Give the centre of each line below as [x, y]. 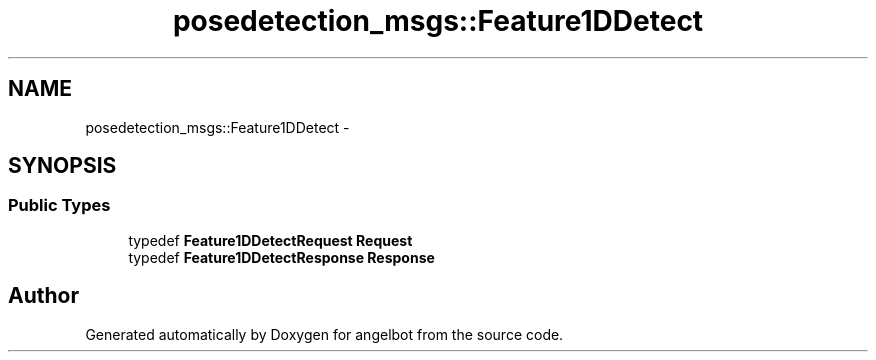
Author [43, 296]
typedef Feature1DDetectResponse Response [281, 257]
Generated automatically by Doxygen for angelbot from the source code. [324, 334]
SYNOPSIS [62, 166]
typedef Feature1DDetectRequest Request [270, 240]
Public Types [59, 205]
